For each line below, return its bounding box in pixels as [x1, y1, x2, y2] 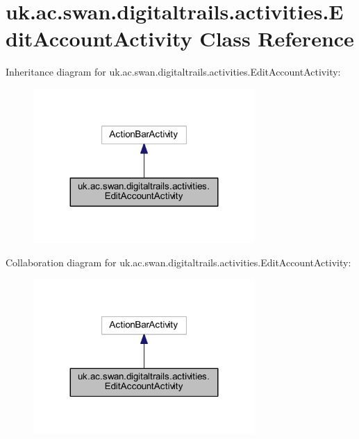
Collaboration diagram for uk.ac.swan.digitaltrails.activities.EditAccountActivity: [6, 255, 351, 270]
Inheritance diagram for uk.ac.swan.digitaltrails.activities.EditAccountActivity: [6, 64, 341, 79]
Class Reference [199, 24, 354, 53]
